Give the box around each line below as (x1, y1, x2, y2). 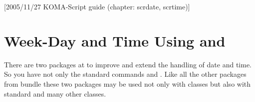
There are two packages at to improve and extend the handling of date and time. (4, 59, 252, 69)
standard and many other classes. (4, 88, 106, 99)
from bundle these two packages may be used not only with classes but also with (4, 78, 251, 89)
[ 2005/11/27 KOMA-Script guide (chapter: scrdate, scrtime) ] (4, 1, 190, 11)
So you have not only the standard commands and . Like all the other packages (4, 69, 247, 79)
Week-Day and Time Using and (4, 30, 226, 51)
